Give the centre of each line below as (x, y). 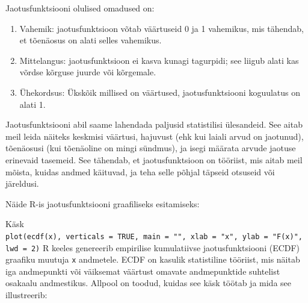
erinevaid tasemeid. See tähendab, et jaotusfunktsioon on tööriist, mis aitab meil (154, 159)
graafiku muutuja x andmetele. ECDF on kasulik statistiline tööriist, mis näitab (153, 259)
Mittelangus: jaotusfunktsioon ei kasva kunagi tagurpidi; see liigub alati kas (159, 60)
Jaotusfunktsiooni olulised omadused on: (80, 8)
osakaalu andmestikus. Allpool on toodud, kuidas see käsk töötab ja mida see (149, 283)
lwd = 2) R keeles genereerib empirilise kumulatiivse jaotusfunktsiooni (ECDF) (153, 247)
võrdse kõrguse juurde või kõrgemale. (88, 72)
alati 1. (32, 104)
